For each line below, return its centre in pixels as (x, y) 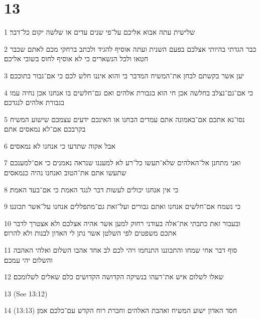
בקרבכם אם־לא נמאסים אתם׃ (45, 129)
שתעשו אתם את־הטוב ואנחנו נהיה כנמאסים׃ (65, 173)
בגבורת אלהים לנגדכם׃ (34, 102)
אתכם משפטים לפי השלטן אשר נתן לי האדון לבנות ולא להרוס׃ (90, 233)
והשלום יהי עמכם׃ (28, 259)
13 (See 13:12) (26, 293)
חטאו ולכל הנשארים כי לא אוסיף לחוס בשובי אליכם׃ (76, 59)
